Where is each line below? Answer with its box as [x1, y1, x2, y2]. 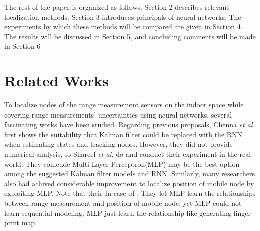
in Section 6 [4, 41, 41, 51]
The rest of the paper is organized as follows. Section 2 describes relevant [4, 2, 229, 12]
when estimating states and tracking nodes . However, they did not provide [4, 139, 233, 149]
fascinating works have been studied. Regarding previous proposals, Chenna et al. [4, 119, 255, 130]
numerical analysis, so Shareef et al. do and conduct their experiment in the [4, 149, 237, 159]
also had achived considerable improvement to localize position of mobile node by [4, 178, 254, 188]
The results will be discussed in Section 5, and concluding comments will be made [4, 31, 256, 41]
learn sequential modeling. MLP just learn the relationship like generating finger [4, 207, 251, 218]
